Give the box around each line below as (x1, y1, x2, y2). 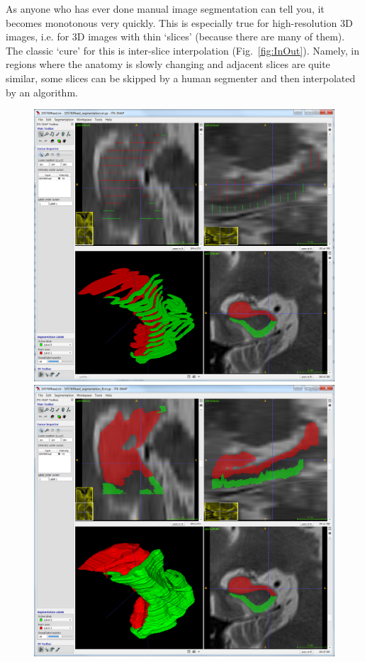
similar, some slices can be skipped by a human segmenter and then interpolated (6, 70, 356, 85)
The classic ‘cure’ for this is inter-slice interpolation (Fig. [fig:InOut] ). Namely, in (6, 43, 359, 57)
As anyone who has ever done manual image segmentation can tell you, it (6, 1, 325, 16)
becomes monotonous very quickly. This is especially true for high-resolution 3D (6, 15, 353, 30)
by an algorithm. (6, 84, 78, 99)
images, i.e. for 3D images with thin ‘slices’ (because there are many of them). (6, 29, 345, 44)
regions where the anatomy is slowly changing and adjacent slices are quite (6, 57, 330, 72)
